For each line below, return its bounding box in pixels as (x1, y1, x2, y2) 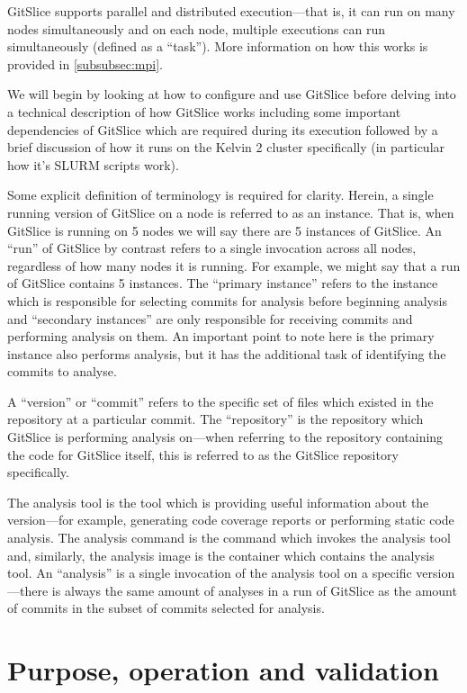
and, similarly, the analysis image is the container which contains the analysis (7, 545, 435, 564)
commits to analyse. (7, 362, 117, 381)
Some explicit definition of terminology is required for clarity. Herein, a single (7, 185, 434, 204)
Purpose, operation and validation (7, 652, 439, 688)
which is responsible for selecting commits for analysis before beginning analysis (7, 291, 447, 310)
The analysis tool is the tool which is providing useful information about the (7, 492, 429, 511)
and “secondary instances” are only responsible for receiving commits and (7, 309, 413, 328)
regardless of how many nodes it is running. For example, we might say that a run (7, 256, 461, 274)
